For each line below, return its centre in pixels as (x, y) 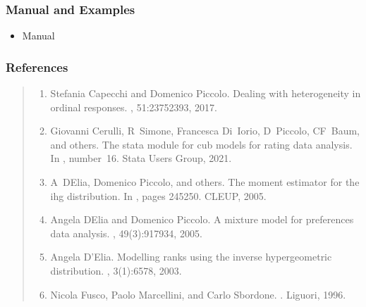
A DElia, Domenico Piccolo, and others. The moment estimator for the (205, 182)
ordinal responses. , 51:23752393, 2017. (134, 107)
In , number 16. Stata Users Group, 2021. (141, 158)
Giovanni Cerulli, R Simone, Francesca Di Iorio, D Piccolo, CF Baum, (205, 131)
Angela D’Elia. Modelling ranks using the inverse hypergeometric (191, 257)
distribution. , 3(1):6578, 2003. (116, 270)
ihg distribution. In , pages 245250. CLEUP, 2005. (158, 195)
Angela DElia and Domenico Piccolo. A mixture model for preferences (202, 219)
